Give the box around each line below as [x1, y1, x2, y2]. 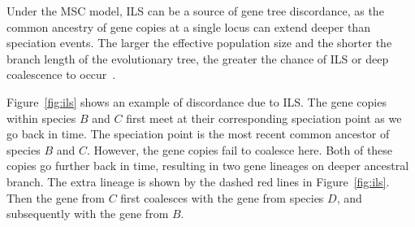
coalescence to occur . [6, 66, 116, 83]
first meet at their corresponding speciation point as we [126, 109, 402, 126]
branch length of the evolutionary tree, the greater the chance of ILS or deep [6, 50, 389, 67]
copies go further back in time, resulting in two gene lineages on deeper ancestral [6, 157, 409, 174]
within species [6, 109, 76, 126]
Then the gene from [6, 189, 105, 206]
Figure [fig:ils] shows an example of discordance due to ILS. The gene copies [6, 93, 387, 110]
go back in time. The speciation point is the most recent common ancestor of [6, 125, 390, 142]
